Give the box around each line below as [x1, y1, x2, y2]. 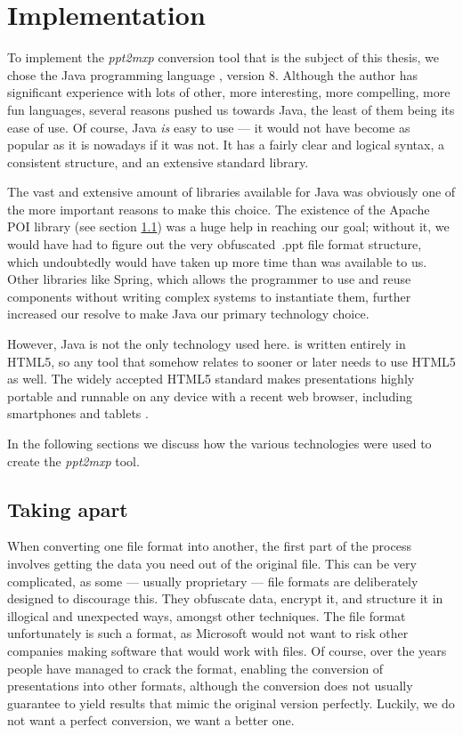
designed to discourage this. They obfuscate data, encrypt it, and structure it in [7, 589, 443, 608]
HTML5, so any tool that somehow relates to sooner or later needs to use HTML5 [7, 351, 456, 370]
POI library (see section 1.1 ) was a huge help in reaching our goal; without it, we [7, 217, 450, 236]
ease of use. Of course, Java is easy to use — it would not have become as [7, 117, 410, 136]
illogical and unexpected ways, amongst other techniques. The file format [7, 606, 406, 625]
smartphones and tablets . [7, 404, 149, 423]
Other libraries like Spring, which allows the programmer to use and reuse [7, 270, 411, 288]
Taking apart [7, 495, 128, 522]
